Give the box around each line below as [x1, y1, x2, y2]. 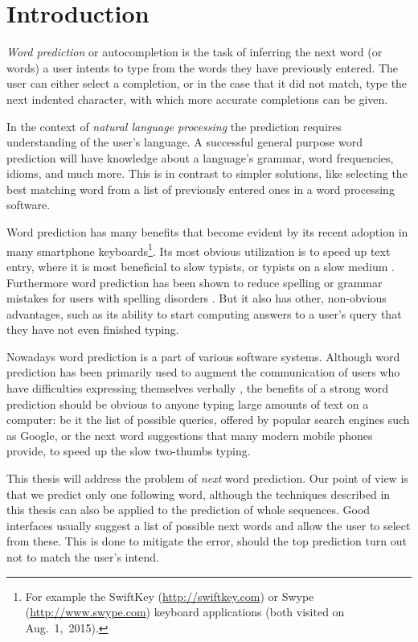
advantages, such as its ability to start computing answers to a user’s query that [6, 305, 402, 322]
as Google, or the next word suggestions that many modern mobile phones [6, 426, 373, 443]
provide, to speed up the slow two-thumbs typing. [6, 442, 251, 459]
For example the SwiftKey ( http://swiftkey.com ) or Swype [25, 587, 314, 604]
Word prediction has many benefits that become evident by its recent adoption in [6, 224, 408, 241]
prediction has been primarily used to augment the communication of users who [6, 364, 400, 381]
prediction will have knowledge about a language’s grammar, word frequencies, [6, 149, 394, 166]
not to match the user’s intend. [6, 549, 159, 565]
